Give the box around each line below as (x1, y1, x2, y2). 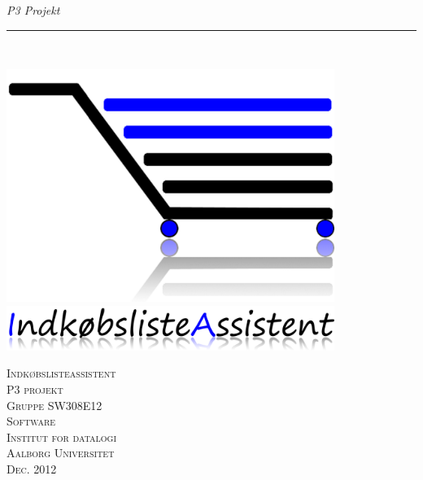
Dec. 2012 (7, 460, 57, 477)
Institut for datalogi (7, 428, 117, 445)
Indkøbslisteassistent (7, 364, 116, 382)
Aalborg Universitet (7, 444, 115, 461)
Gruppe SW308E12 (7, 396, 102, 413)
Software (7, 412, 56, 430)
